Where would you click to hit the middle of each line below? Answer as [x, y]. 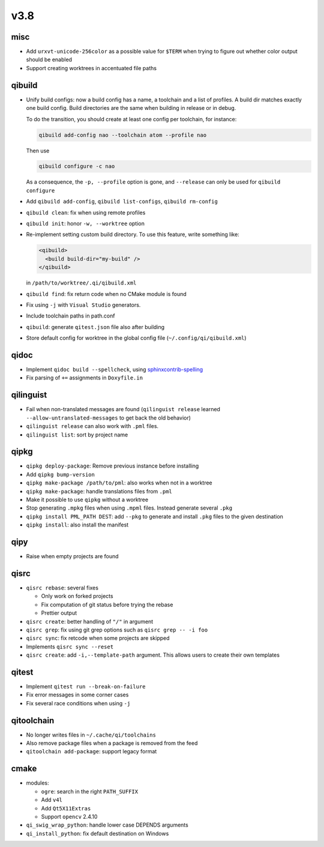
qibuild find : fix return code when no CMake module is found [106, 294]
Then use [38, 151]
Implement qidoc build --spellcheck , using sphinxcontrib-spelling [115, 370]
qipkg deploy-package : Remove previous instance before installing [112, 466]
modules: [37, 783]
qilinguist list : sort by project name [77, 435]
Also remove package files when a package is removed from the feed [112, 743]
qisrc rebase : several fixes [62, 588]
